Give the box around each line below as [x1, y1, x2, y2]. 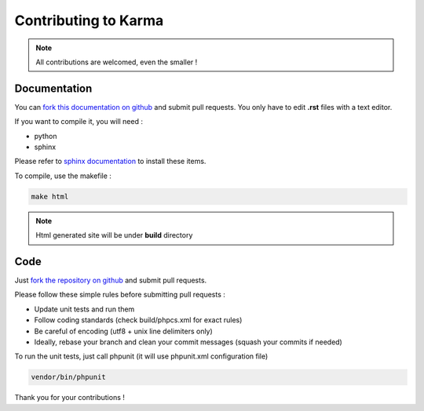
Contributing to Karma [14, 12, 164, 29]
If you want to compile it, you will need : [14, 117, 143, 126]
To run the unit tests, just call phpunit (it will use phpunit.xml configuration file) [14, 351, 269, 361]
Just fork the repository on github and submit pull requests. [14, 275, 207, 286]
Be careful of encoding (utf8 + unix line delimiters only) [34, 326, 214, 336]
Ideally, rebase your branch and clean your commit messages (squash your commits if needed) [34, 337, 343, 347]
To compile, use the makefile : [14, 171, 111, 180]
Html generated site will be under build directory [35, 231, 193, 240]
